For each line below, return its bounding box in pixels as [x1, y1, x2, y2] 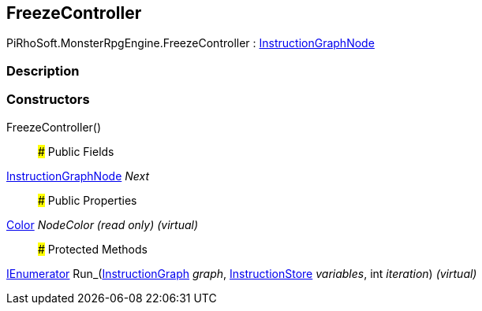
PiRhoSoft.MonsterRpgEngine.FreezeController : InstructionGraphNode [6, 36, 375, 50]
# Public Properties [38, 193, 137, 207]
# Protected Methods [38, 242, 148, 256]
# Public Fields [38, 144, 114, 158]
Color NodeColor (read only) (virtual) [6, 217, 199, 231]
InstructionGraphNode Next [6, 168, 150, 183]
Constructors [6, 91, 90, 108]
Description [6, 62, 80, 79]
